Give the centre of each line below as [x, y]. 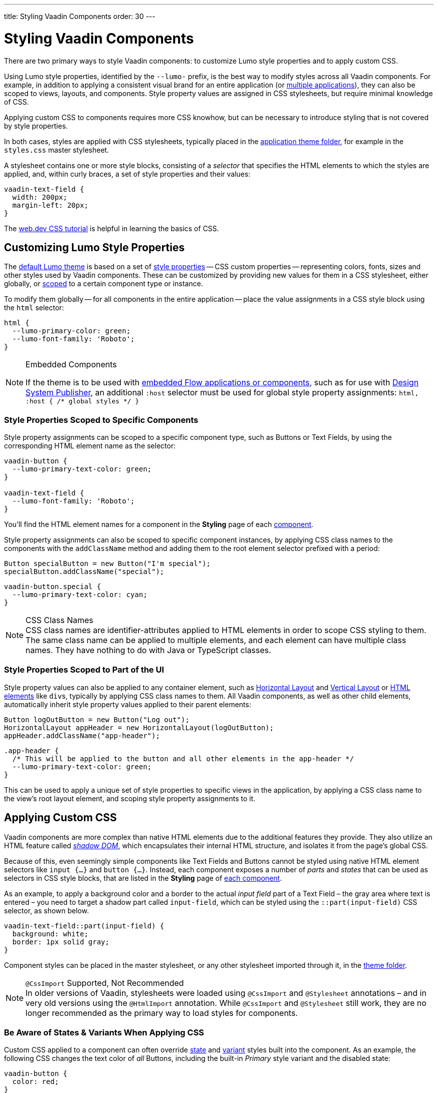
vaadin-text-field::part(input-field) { [84, 926]
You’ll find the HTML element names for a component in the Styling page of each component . [159, 524]
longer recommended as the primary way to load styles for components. [162, 1013]
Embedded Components [71, 365]
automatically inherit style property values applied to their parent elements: [128, 704]
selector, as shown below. [46, 910]
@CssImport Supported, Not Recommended [105, 983]
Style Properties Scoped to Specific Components [101, 420]
